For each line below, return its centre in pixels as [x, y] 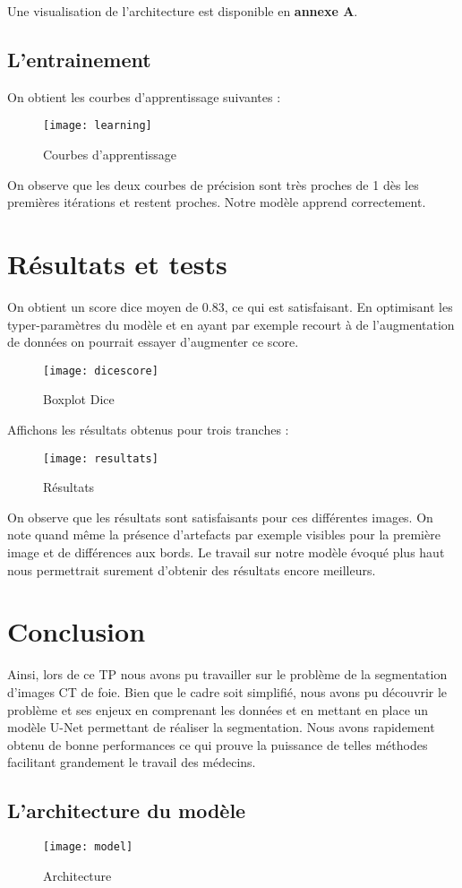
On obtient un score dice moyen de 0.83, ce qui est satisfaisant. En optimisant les [230, 306]
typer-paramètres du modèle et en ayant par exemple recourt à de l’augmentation [231, 324]
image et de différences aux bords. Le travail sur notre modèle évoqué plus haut [226, 552]
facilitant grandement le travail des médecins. [132, 762]
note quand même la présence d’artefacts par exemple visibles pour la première [224, 535]
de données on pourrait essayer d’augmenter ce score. [153, 342]
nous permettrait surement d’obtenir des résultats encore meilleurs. [192, 569]
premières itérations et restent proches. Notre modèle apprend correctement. [217, 202]
